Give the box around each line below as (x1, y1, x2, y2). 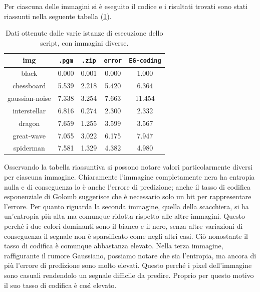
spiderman (13, 142, 45, 153)
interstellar (13, 105, 46, 115)
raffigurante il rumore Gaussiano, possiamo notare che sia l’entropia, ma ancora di (4, 250, 256, 260)
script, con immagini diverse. (40, 37, 129, 48)
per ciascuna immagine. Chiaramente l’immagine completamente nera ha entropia (4, 172, 255, 182)
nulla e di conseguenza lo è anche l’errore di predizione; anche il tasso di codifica (4, 181, 250, 192)
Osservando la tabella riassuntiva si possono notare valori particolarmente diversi (4, 162, 252, 172)
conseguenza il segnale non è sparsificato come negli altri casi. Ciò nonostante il (4, 230, 248, 241)
